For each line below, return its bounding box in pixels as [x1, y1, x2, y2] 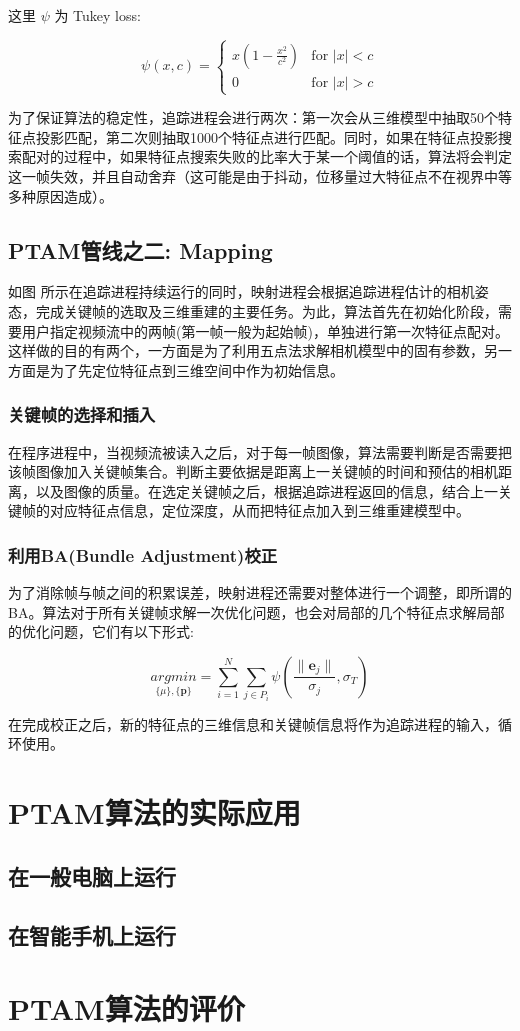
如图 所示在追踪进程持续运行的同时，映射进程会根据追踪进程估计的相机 [8, 281, 475, 302]
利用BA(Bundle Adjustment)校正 [8, 542, 278, 567]
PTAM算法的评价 [8, 988, 245, 1029]
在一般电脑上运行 [8, 860, 176, 891]
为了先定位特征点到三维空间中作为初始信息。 [49, 359, 344, 380]
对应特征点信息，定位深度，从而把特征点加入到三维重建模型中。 [49, 500, 470, 521]
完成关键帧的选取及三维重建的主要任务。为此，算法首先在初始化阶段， [35, 300, 498, 321]
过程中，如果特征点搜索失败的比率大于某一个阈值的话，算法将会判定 [63, 146, 512, 167]
